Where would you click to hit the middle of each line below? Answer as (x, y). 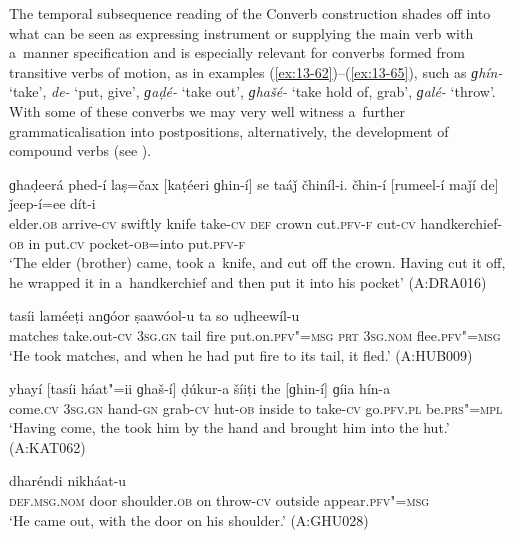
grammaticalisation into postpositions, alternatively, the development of (229, 130)
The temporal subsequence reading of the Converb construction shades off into (250, 13)
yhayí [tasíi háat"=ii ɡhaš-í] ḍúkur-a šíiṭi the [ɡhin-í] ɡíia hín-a (200, 388)
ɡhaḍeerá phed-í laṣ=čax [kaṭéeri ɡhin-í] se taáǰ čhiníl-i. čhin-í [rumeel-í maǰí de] (254, 183)
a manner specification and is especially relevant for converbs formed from (237, 52)
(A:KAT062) (47, 446)
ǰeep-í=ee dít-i (52, 203)
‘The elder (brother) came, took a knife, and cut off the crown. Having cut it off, (257, 262)
